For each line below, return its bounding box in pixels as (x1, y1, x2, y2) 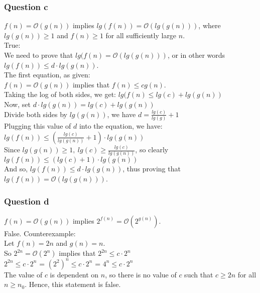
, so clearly (135, 144, 169, 155)
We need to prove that (4, 50, 73, 60)
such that (184, 269, 213, 279)
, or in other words (167, 50, 225, 60)
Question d (4, 194, 49, 207)
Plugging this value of (4, 121, 71, 131)
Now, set (4, 99, 31, 109)
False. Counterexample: (4, 228, 76, 238)
